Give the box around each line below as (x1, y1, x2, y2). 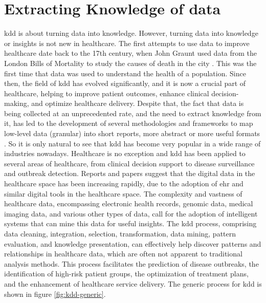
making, (4, 98, 29, 109)
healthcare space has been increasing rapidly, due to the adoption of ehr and (4, 178, 243, 189)
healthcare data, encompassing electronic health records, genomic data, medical (4, 198, 253, 209)
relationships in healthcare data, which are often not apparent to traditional (4, 248, 242, 259)
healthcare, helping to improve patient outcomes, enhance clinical (4, 88, 209, 98)
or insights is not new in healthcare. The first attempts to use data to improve (4, 37, 250, 48)
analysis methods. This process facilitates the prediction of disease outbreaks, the (4, 258, 259, 269)
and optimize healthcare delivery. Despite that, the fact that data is (31, 98, 244, 109)
